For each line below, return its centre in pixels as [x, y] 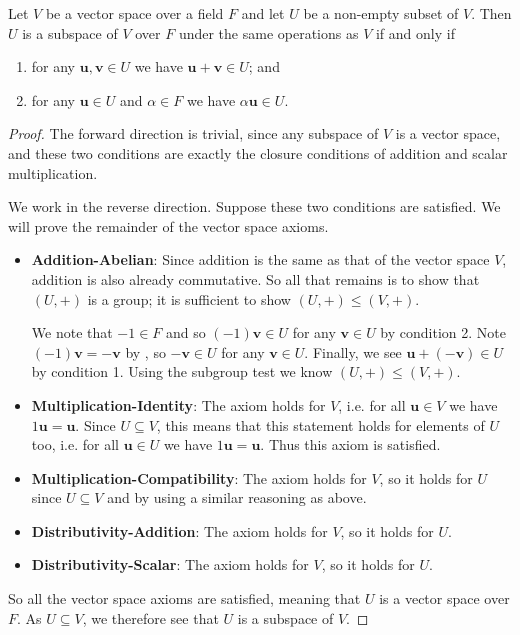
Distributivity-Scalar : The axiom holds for [170, 564]
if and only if [415, 32]
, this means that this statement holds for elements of [320, 424]
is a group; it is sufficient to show [189, 298]
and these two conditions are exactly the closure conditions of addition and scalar [258, 152]
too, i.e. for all [75, 444]
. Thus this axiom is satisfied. [350, 444]
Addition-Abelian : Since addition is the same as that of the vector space [260, 259]
